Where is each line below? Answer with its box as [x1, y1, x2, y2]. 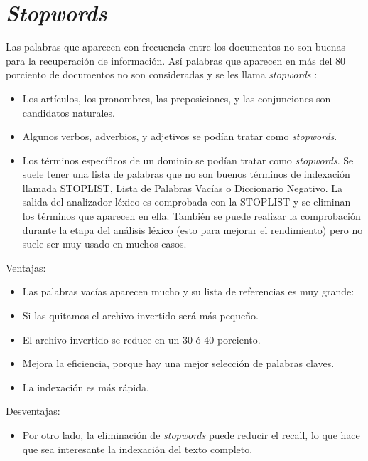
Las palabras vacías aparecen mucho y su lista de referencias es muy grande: [22, 284, 355, 299]
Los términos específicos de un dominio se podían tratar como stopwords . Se [22, 152, 354, 167]
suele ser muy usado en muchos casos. [22, 236, 187, 251]
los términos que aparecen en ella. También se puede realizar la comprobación [22, 208, 361, 223]
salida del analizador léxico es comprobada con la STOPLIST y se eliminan [22, 194, 351, 209]
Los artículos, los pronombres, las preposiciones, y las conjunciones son [22, 90, 331, 105]
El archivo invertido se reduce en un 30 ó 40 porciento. [22, 332, 261, 346]
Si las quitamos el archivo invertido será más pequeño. [22, 308, 259, 323]
